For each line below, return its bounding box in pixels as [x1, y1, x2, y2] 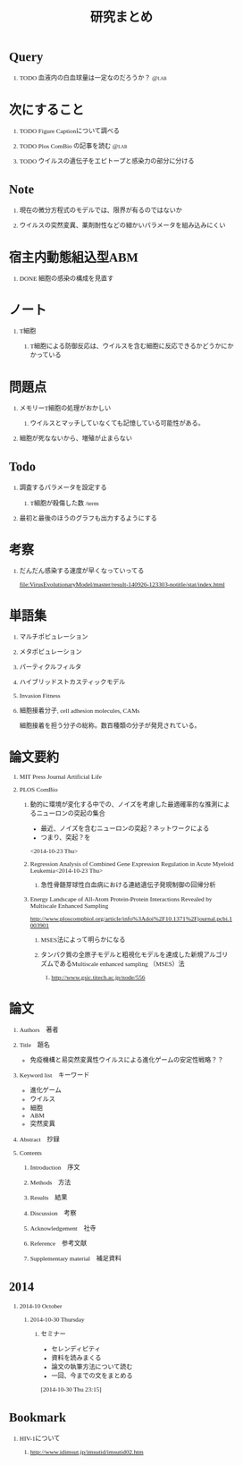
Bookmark [8, 1410, 67, 1425]
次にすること [8, 102, 85, 117]
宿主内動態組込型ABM [8, 250, 138, 265]
